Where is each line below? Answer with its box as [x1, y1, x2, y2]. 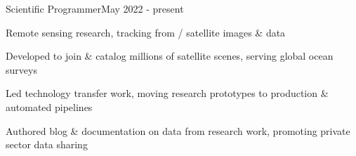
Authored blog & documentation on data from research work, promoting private [6, 123, 350, 138]
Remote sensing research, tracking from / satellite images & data [6, 25, 286, 39]
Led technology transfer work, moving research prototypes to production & [6, 86, 329, 100]
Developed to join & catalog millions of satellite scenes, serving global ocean [6, 48, 334, 63]
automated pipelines [6, 99, 93, 114]
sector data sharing [6, 137, 88, 152]
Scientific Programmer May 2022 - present [6, 1, 184, 15]
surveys [6, 62, 37, 77]
